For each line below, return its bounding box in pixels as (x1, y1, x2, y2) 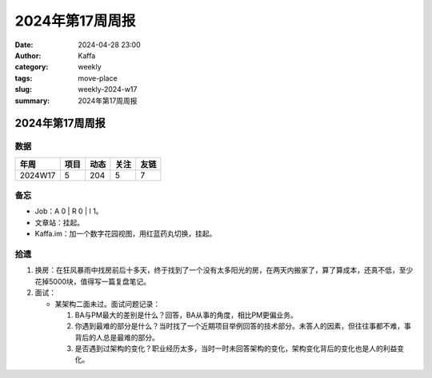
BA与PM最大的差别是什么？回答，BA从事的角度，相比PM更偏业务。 (74, 310, 298, 320)
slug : (14, 85, 32, 94)
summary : (14, 96, 50, 105)
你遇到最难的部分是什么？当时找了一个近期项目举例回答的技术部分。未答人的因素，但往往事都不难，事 (74, 321, 411, 331)
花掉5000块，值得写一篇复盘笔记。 (34, 277, 151, 286)
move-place (78, 73, 118, 83)
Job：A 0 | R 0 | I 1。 (34, 206, 103, 216)
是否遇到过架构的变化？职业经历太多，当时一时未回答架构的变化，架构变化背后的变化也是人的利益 (74, 344, 398, 353)
